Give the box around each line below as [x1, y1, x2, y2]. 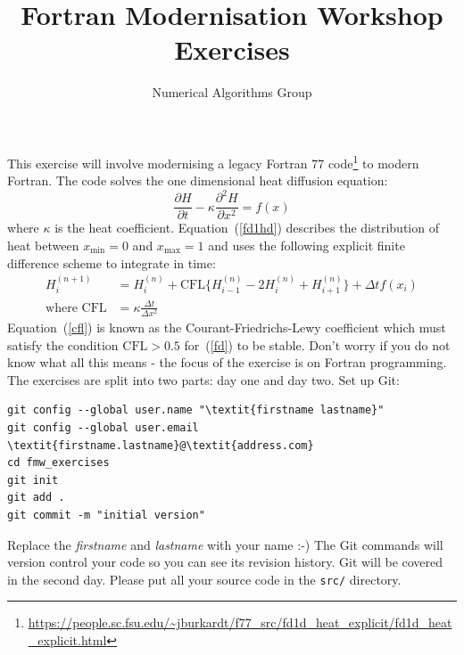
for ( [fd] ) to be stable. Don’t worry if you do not [184, 335, 451, 354]
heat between [7, 235, 79, 254]
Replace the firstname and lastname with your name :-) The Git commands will [7, 535, 443, 553]
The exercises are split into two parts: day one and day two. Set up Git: [7, 370, 400, 389]
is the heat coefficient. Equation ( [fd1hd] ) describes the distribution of [54, 218, 439, 237]
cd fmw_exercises [7, 456, 110, 470]
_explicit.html [28, 631, 107, 650]
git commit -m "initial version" [7, 508, 205, 521]
